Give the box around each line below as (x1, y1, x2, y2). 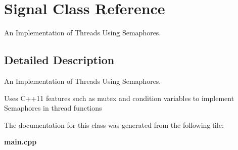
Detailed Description (4, 52, 115, 68)
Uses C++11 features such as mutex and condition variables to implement (4, 92, 234, 103)
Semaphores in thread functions (4, 103, 102, 113)
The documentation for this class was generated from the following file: (4, 119, 224, 130)
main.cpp (4, 136, 37, 147)
